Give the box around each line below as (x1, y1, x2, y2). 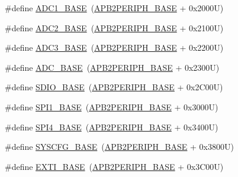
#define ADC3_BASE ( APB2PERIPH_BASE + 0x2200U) (5, 41, 224, 54)
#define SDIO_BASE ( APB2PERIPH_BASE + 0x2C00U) (5, 81, 223, 93)
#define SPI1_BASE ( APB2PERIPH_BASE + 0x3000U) (5, 100, 218, 113)
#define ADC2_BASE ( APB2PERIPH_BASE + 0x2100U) (5, 21, 224, 34)
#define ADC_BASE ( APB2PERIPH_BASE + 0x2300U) (5, 61, 220, 73)
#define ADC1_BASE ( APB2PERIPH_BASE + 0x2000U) (5, 2, 224, 14)
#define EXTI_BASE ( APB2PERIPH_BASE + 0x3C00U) (5, 160, 224, 172)
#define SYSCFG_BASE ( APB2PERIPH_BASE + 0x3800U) (5, 140, 234, 153)
